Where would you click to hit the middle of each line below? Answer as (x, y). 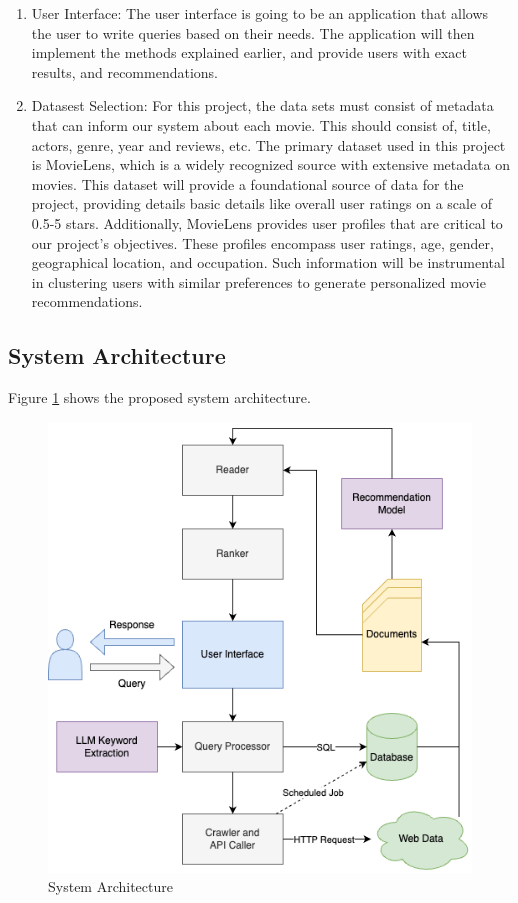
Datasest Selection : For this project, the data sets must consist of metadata (262, 105)
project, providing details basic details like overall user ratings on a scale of (262, 203)
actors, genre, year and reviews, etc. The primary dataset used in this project (268, 144)
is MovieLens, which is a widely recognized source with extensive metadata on (270, 164)
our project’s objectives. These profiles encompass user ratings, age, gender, (262, 242)
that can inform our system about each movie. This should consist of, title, (261, 124)
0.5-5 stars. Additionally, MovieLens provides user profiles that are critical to (267, 222)
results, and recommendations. (124, 71)
